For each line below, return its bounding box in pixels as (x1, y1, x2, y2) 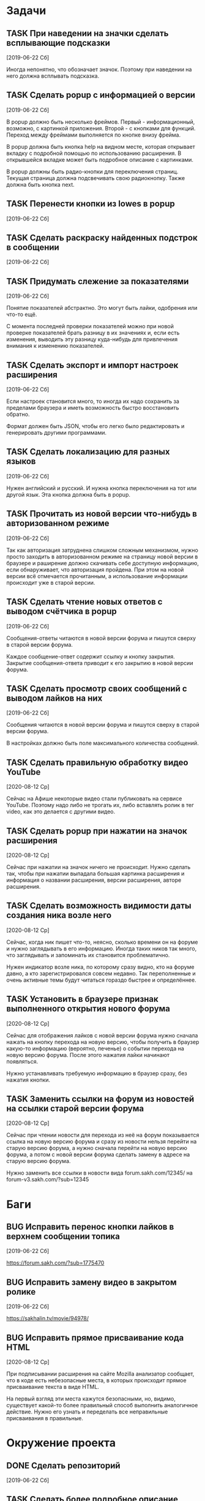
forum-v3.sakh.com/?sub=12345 (6, 1176, 89, 1183)
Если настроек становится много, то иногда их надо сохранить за (6, 397, 179, 405)
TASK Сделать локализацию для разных (6, 446, 170, 457)
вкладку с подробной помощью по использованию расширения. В (6, 149, 182, 157)
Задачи (6, 4, 47, 18)
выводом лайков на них (6, 693, 103, 703)
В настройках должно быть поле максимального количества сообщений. (6, 739, 199, 747)
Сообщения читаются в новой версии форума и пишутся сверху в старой (6, 721, 199, 729)
